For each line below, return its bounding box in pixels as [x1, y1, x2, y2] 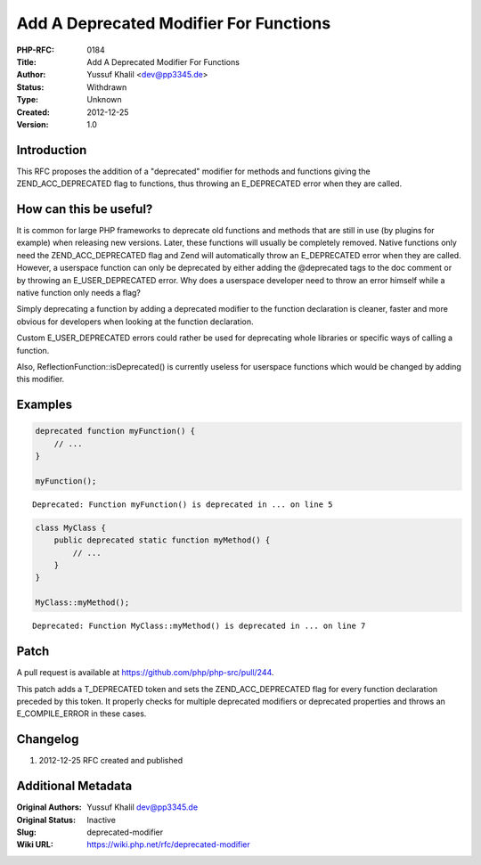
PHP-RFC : [16, 45, 55, 55]
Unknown [86, 94, 122, 105]
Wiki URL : [16, 839, 53, 850]
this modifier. [16, 374, 65, 385]
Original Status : [16, 814, 76, 825]
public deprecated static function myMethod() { [53, 535, 271, 545]
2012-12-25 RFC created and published [38, 755, 183, 766]
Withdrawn [86, 81, 127, 93]
